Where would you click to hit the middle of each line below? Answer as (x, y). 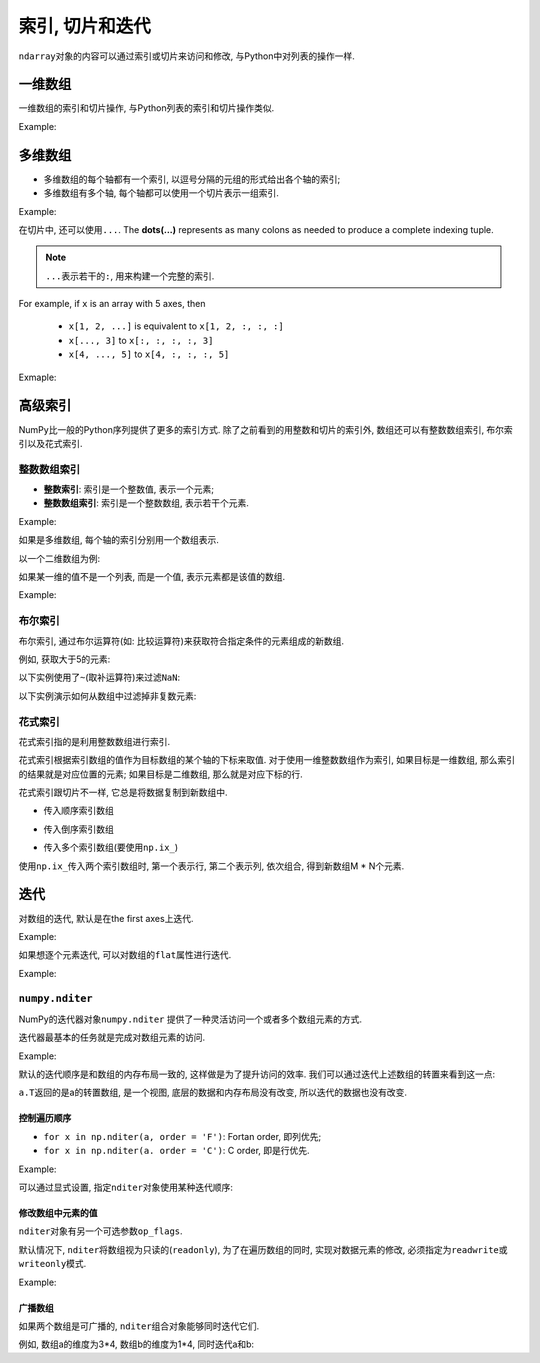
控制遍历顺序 (45, 1118)
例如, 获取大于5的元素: (64, 659)
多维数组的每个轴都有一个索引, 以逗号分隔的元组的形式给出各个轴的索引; (192, 179)
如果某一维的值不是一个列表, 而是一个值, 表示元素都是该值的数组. (151, 577)
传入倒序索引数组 (78, 829)
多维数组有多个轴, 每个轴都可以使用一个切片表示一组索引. (161, 193)
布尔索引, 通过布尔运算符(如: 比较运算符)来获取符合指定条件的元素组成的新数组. (181, 641)
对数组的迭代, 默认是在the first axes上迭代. (106, 918)
